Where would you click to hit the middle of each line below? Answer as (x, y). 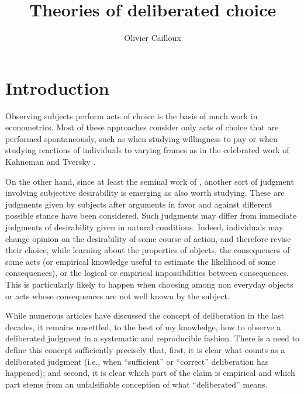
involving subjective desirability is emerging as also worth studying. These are (145, 193)
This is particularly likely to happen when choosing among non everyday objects (149, 284)
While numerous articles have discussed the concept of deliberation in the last (145, 315)
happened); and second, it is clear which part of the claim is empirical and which (150, 373)
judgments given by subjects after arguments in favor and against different (139, 204)
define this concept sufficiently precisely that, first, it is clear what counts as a (145, 349)
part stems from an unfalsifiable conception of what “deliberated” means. (137, 384)
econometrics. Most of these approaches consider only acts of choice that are (142, 127)
